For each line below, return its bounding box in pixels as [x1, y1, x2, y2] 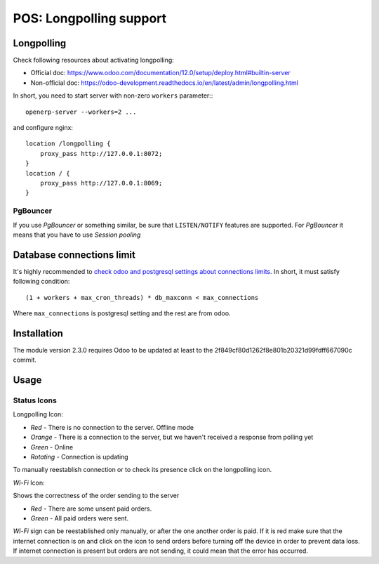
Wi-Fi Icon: [13, 478, 45, 487]
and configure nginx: [13, 124, 74, 132]
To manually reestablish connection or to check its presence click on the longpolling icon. [13, 466, 272, 474]
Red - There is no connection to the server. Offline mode [30, 423, 194, 431]
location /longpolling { [25, 140, 111, 147]
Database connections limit [13, 249, 136, 261]
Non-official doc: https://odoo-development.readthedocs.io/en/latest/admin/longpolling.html [30, 78, 298, 87]
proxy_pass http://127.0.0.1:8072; [39, 150, 163, 157]
